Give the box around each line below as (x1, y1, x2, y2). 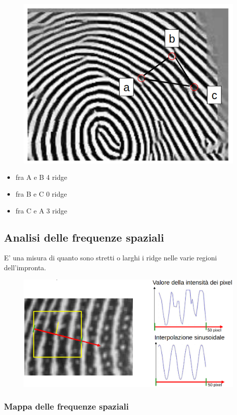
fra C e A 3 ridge (15, 205, 68, 215)
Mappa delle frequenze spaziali (4, 400, 129, 412)
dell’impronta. (4, 262, 46, 272)
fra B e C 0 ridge (15, 188, 67, 199)
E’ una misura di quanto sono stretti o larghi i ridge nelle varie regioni (4, 252, 217, 263)
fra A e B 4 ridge (15, 172, 67, 182)
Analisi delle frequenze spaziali (4, 229, 164, 245)
